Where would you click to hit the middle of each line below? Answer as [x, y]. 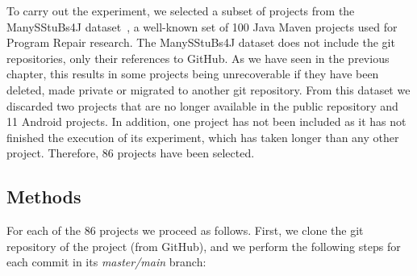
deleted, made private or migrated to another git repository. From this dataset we [208, 89]
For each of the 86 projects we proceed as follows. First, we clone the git [185, 230]
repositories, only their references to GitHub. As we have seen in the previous [198, 58]
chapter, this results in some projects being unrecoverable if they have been [193, 74]
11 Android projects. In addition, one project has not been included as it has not [206, 121]
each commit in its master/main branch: [106, 262]
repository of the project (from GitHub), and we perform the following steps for [204, 246]
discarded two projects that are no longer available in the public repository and [202, 105]
